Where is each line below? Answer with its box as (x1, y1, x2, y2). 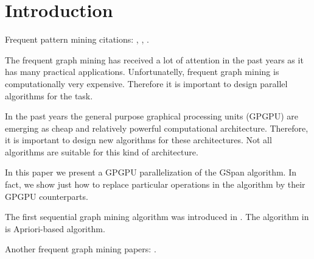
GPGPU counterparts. (5, 190, 88, 202)
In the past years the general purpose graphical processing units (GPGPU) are (5, 110, 298, 122)
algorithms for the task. (5, 89, 93, 102)
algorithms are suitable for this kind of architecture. (5, 145, 198, 158)
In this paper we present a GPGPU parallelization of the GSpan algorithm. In (5, 166, 296, 179)
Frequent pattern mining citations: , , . (5, 33, 149, 46)
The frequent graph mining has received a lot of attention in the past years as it (5, 53, 304, 66)
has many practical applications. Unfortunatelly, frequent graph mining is (5, 65, 279, 78)
